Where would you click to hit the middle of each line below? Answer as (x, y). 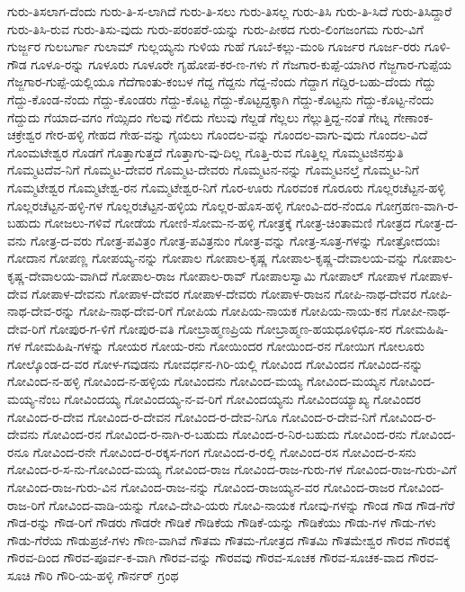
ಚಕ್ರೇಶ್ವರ (25, 135)
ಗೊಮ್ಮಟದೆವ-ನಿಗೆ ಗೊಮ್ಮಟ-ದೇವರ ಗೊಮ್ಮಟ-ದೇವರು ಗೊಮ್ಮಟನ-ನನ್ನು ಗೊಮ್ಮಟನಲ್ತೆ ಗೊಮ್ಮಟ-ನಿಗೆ (213, 170)
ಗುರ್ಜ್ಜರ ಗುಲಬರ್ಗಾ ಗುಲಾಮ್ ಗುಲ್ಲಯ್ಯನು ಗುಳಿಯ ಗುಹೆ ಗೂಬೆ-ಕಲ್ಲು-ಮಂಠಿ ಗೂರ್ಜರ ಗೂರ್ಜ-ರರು (214, 46)
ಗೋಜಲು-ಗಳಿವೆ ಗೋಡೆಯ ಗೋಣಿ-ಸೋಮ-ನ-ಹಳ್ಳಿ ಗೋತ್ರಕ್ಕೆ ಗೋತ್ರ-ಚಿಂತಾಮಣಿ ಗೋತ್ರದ (228, 223)
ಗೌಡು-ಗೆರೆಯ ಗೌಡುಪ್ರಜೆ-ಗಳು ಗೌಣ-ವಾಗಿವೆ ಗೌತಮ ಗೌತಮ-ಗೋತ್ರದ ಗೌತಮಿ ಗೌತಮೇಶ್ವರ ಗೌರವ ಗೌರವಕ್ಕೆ (229, 539)
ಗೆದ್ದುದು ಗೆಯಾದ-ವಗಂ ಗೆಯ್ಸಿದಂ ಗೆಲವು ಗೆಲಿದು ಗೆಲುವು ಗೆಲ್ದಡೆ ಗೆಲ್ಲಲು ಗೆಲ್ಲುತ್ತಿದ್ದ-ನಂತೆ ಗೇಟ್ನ (199, 117)
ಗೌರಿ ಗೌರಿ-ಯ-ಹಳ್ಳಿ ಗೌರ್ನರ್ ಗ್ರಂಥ (107, 575)
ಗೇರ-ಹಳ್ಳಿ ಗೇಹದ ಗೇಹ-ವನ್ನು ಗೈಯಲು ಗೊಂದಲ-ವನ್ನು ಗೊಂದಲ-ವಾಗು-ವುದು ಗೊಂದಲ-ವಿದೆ (237, 135)
